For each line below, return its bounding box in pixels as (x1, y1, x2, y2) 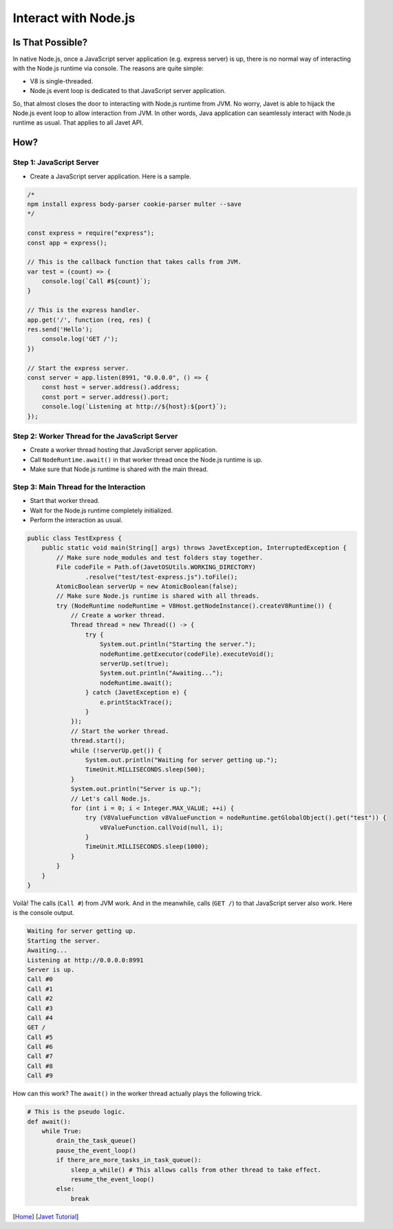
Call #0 (27, 975, 53, 983)
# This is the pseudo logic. (27, 1108, 126, 1116)
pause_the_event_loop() (56, 1146, 137, 1154)
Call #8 (27, 1062, 53, 1070)
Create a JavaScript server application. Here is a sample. (30, 172, 192, 180)
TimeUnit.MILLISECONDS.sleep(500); (85, 765, 206, 774)
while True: (41, 1127, 83, 1135)
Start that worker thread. (30, 497, 100, 505)
